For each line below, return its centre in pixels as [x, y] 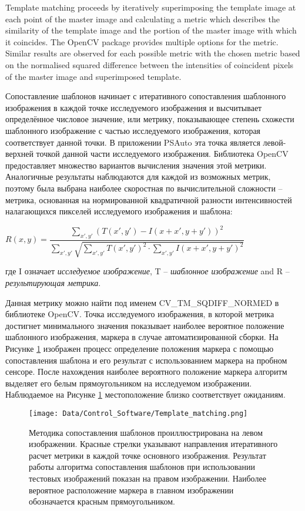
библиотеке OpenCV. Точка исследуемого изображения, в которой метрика [140, 314]
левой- [274, 142]
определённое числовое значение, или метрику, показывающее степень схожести [150, 119]
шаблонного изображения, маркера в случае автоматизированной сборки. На [142, 337]
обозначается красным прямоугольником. [102, 501]
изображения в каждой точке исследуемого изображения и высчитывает [134, 107]
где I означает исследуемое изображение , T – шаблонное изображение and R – [148, 271]
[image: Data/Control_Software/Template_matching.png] [138, 413]
